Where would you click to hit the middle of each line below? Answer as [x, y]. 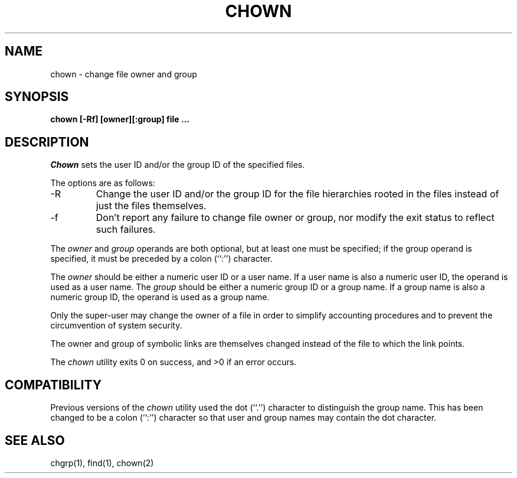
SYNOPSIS [37, 97]
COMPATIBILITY [53, 385]
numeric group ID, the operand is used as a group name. [160, 297]
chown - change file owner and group [124, 74]
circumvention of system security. [116, 326]
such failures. [126, 230]
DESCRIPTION [47, 142]
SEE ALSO [35, 440]
